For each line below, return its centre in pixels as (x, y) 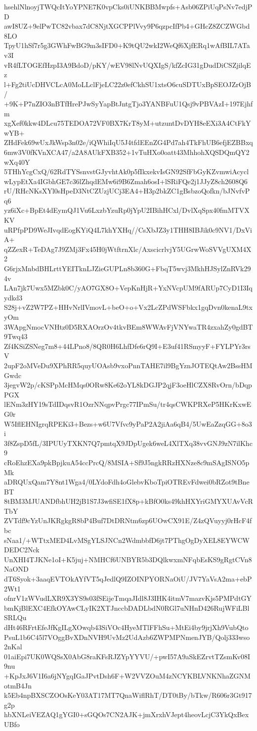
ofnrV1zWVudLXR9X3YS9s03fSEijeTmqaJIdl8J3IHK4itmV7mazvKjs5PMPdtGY (128, 598)
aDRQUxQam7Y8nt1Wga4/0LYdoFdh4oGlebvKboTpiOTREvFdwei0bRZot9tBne (127, 482)
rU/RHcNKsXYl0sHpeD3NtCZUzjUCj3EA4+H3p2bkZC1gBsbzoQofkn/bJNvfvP (127, 191)
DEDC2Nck (22, 550)
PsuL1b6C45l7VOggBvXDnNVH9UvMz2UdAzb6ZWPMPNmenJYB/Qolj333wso (127, 637)
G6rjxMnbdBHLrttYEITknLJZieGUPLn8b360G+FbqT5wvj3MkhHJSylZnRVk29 (128, 268)
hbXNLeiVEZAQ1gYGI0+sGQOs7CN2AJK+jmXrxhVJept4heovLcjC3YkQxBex (127, 714)
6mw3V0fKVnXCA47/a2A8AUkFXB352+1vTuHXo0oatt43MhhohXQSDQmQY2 (127, 152)
